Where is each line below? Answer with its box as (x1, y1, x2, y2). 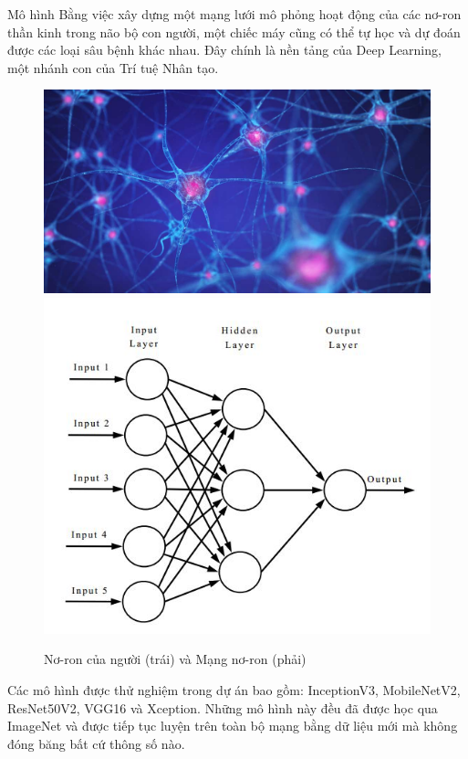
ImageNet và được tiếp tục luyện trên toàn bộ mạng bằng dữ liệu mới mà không (7, 716, 458, 735)
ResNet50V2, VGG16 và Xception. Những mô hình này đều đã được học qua (7, 698, 438, 717)
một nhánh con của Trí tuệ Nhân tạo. (7, 58, 219, 77)
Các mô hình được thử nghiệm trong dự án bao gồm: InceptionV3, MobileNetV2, (7, 680, 461, 700)
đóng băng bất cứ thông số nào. (7, 733, 185, 753)
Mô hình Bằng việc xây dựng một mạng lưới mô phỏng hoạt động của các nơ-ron (7, 5, 462, 23)
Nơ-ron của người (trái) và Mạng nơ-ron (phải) (44, 649, 307, 669)
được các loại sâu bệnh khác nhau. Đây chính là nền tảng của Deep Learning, (7, 40, 442, 59)
